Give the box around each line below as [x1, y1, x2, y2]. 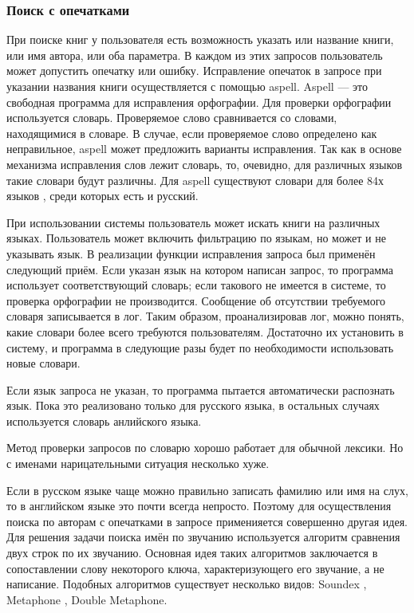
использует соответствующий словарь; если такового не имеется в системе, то [6, 277, 386, 293]
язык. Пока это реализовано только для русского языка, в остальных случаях [6, 397, 380, 414]
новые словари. [6, 355, 81, 371]
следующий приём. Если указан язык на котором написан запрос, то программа [6, 261, 394, 277]
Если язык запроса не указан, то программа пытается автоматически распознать [6, 381, 395, 398]
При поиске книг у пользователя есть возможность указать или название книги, [6, 31, 394, 48]
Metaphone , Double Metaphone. [6, 591, 168, 607]
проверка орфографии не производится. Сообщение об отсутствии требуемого [6, 292, 386, 308]
